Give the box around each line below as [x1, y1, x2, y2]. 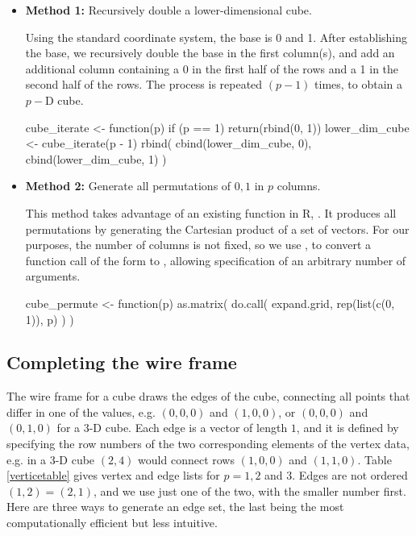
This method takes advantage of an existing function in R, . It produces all [25, 204, 397, 221]
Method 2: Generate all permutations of [25, 177, 231, 194]
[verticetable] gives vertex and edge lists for [6, 467, 220, 484]
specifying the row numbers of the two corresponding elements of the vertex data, [6, 435, 410, 452]
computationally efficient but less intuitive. [6, 514, 218, 531]
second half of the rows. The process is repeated [25, 76, 263, 93]
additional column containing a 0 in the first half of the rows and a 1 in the [25, 60, 399, 77]
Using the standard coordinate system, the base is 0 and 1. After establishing [25, 28, 408, 45]
